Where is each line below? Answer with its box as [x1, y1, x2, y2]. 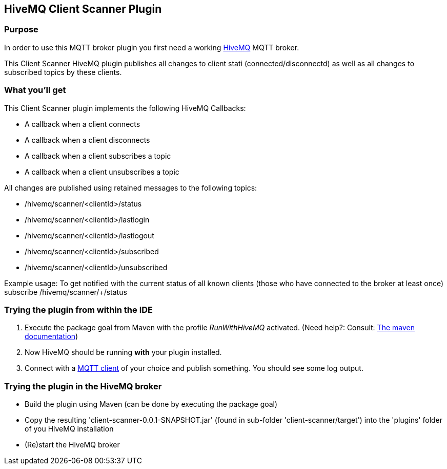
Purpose [4, 24, 38, 35]
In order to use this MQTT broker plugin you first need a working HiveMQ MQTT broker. [4, 43, 299, 52]
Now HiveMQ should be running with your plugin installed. [25, 348, 222, 357]
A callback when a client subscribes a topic [25, 151, 171, 160]
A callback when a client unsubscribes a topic [25, 167, 179, 176]
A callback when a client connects [25, 119, 140, 128]
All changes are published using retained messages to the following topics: [4, 183, 257, 192]
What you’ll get [4, 85, 66, 96]
